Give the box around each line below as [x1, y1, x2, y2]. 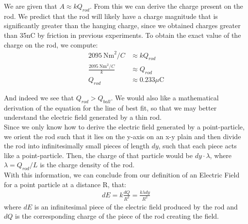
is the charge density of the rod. [40, 160, 135, 170]
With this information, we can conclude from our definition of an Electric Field [4, 170, 240, 180]
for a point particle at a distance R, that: [4, 179, 126, 189]
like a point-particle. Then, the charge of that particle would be [4, 150, 193, 160]
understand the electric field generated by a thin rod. [4, 112, 162, 122]
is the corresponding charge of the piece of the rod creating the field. [15, 211, 219, 221]
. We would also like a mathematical [111, 93, 219, 103]
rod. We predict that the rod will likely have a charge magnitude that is [4, 11, 218, 21]
